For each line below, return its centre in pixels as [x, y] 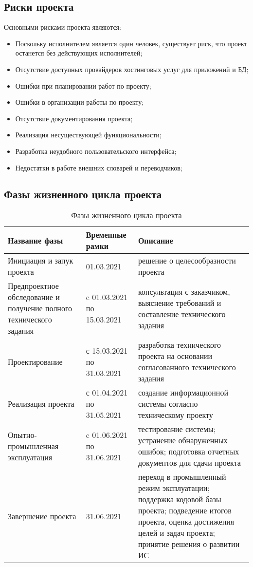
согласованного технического [187, 367]
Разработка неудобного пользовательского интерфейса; [96, 151]
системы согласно [168, 404]
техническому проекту [175, 415]
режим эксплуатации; [174, 488]
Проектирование [35, 361]
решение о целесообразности [187, 261]
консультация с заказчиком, [184, 291]
